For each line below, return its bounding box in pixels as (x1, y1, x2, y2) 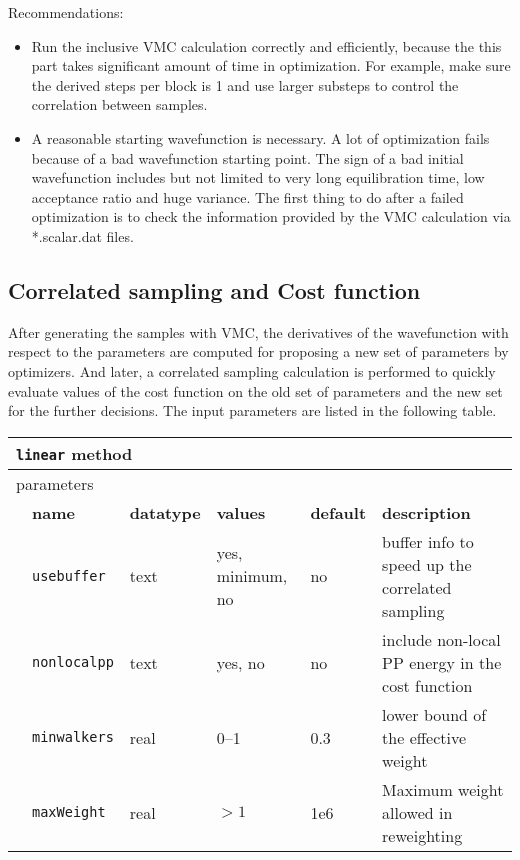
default (310, 500, 367, 524)
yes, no (216, 650, 265, 674)
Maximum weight (382, 777, 504, 801)
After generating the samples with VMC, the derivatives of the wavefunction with (8, 321, 509, 342)
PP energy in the (382, 650, 502, 674)
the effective (382, 725, 467, 749)
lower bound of (382, 702, 487, 726)
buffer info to (382, 529, 474, 553)
